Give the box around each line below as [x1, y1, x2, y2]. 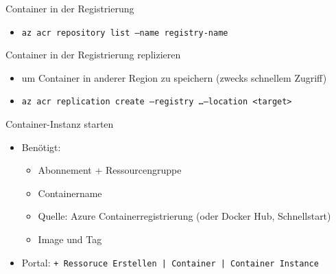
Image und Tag [38, 232, 102, 247]
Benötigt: [21, 139, 61, 154]
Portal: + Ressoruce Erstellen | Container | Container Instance [21, 255, 319, 269]
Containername [38, 185, 102, 200]
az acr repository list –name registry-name [21, 27, 228, 38]
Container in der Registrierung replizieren [5, 47, 181, 62]
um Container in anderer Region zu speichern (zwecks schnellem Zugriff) [21, 70, 327, 84]
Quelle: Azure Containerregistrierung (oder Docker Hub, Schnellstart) [38, 209, 331, 223]
